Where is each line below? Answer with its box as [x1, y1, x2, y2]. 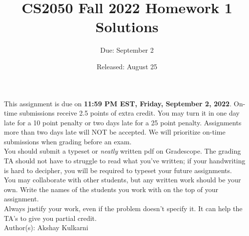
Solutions [95, 17, 159, 37]
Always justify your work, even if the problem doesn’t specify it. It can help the [4, 203, 243, 214]
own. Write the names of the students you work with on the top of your [4, 184, 219, 194]
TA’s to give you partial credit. [4, 213, 97, 223]
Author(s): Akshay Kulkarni [4, 222, 88, 233]
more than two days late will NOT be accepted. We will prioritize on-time [4, 127, 226, 137]
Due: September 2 [100, 45, 154, 55]
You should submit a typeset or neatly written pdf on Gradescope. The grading [4, 146, 241, 156]
